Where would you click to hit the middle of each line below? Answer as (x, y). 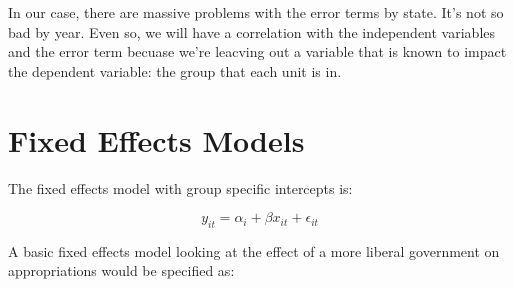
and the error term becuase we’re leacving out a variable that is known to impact (257, 51)
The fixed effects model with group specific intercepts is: (180, 187)
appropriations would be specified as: (121, 270)
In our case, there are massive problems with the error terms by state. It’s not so (256, 12)
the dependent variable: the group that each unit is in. (175, 70)
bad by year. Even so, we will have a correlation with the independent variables (252, 31)
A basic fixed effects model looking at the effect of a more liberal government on (254, 250)
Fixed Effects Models (156, 139)
